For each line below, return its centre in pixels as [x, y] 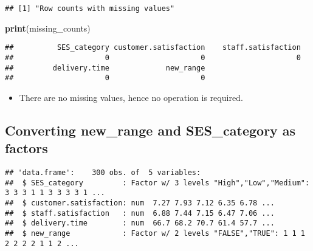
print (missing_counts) [48, 28]
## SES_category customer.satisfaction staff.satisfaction [153, 48]
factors [26, 148]
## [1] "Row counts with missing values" [90, 9]
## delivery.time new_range [105, 68]
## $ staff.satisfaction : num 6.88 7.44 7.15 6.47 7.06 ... [140, 213]
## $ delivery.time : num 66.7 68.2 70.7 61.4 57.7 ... [140, 223]
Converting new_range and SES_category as [150, 130]
